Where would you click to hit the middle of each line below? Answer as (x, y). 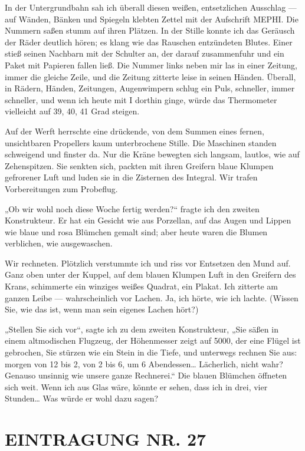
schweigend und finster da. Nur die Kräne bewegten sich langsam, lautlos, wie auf (152, 154)
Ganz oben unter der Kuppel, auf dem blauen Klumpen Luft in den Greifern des (150, 274)
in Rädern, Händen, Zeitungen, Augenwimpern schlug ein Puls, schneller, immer (150, 88)
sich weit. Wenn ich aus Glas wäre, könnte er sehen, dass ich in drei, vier (136, 386)
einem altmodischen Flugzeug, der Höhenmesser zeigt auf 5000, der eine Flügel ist (153, 340)
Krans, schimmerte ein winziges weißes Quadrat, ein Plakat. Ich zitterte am (141, 286)
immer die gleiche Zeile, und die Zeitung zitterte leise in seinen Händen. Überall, (150, 76)
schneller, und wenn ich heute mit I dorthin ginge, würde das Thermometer (141, 99)
